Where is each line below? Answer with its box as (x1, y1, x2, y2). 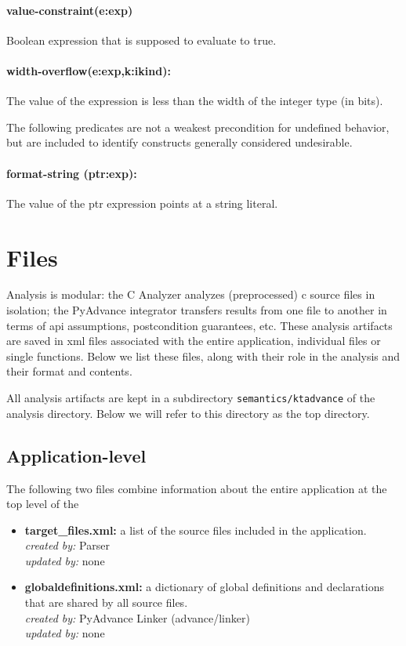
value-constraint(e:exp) (6, 2, 133, 18)
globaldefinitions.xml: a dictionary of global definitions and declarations (24, 579, 384, 595)
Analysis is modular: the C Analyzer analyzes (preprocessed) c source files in (6, 286, 375, 303)
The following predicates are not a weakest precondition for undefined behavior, (6, 118, 390, 135)
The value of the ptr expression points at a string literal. (6, 194, 278, 211)
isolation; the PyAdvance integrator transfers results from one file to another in (6, 302, 387, 318)
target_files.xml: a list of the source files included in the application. (24, 521, 367, 538)
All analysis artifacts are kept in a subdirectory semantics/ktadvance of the (6, 390, 375, 406)
